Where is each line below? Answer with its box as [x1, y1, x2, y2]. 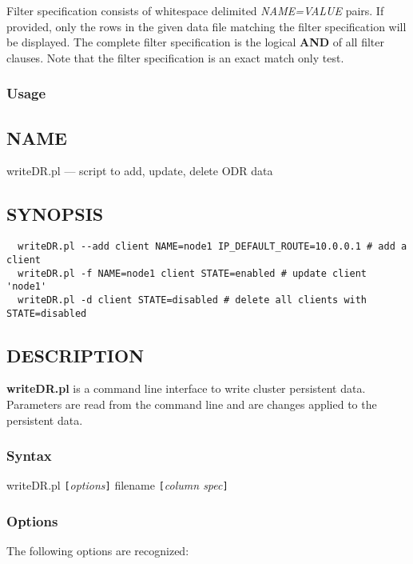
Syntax [6, 446, 52, 466]
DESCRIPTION [6, 342, 145, 367]
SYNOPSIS [6, 202, 104, 226]
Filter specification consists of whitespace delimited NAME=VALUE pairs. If [6, 2, 384, 18]
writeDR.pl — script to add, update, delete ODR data [6, 162, 273, 179]
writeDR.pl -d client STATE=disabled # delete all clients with [18, 294, 367, 306]
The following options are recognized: [6, 542, 189, 559]
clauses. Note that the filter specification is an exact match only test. [6, 49, 344, 66]
